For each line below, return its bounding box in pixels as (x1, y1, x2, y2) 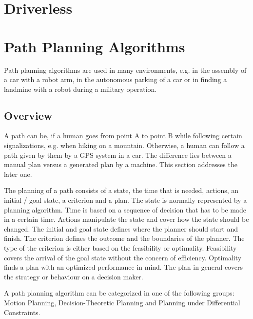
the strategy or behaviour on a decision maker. (4, 271, 143, 281)
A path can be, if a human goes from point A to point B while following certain (4, 130, 242, 141)
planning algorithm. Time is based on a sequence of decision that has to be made (4, 204, 247, 214)
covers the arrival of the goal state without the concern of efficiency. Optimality (4, 252, 242, 262)
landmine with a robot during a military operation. (4, 84, 157, 94)
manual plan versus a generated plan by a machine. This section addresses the (4, 159, 237, 170)
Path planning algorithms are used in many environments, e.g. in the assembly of (4, 64, 247, 75)
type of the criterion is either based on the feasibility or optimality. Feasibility (4, 243, 237, 253)
